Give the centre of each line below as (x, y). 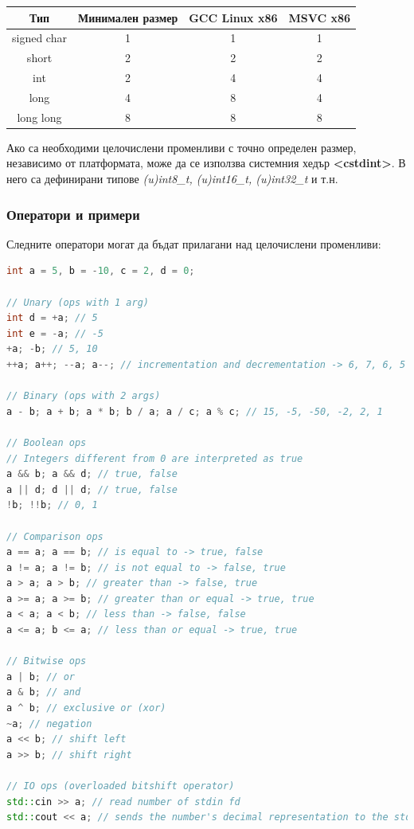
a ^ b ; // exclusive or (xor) (86, 708)
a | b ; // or (41, 676)
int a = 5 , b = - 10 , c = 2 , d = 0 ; (101, 271)
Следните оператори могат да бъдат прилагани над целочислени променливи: (194, 243)
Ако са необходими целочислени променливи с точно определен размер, (182, 147)
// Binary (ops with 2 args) (84, 396)
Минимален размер (128, 17)
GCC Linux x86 (233, 17)
